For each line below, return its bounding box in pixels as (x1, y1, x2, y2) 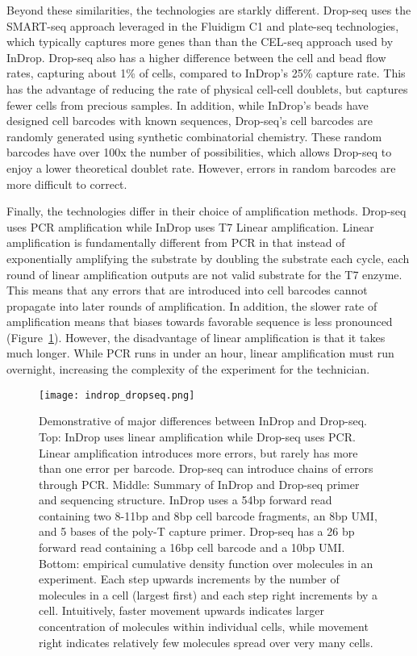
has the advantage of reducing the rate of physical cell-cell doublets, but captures (6, 80, 408, 97)
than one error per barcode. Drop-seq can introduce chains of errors (39, 460, 373, 477)
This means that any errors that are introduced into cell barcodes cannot (6, 282, 368, 299)
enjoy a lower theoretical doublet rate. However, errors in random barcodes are (6, 159, 396, 176)
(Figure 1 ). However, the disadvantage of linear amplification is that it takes (6, 328, 386, 345)
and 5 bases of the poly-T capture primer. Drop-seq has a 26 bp (39, 523, 355, 540)
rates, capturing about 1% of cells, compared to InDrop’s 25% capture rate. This (6, 65, 406, 81)
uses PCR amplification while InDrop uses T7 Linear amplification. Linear (6, 218, 374, 235)
